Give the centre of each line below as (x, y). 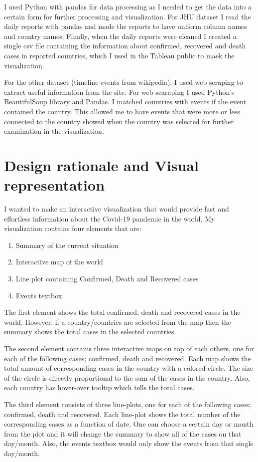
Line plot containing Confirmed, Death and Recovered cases (107, 278)
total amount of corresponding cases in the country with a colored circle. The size (129, 368)
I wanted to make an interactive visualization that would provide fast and (117, 209)
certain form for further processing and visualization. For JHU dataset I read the (128, 16)
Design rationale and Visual (101, 165)
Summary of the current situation (67, 245)
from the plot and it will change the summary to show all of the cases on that (123, 433)
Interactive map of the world (59, 262)
